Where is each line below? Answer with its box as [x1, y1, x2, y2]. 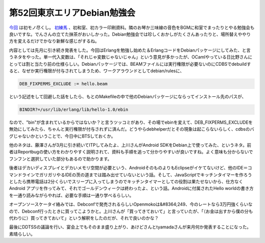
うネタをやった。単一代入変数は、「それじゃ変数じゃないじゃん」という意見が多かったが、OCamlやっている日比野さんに [9, 54, 253, 60]
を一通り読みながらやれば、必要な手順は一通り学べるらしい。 [9, 192, 134, 198]
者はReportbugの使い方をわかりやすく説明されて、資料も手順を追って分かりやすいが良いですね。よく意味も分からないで [9, 149, 253, 155]
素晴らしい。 [9, 231, 35, 237]
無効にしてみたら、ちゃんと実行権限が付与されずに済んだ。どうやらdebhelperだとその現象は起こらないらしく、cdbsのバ [9, 126, 255, 132]
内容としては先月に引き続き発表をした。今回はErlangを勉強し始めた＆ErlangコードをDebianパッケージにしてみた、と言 [9, 47, 251, 53]
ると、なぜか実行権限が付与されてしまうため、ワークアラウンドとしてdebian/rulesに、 [9, 68, 185, 74]
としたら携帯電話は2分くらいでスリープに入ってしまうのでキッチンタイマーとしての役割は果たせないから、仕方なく [9, 178, 243, 184]
